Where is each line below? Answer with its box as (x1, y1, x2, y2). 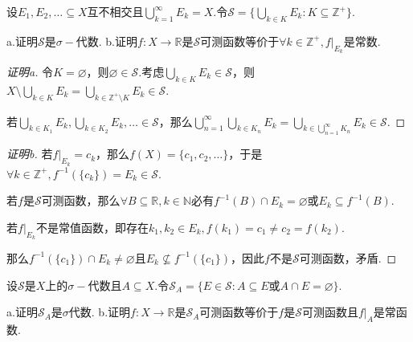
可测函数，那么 (41, 192, 121, 209)
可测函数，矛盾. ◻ (299, 249, 397, 266)
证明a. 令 (6, 63, 54, 79)
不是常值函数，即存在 (35, 218, 149, 235)
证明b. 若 (6, 145, 53, 162)
